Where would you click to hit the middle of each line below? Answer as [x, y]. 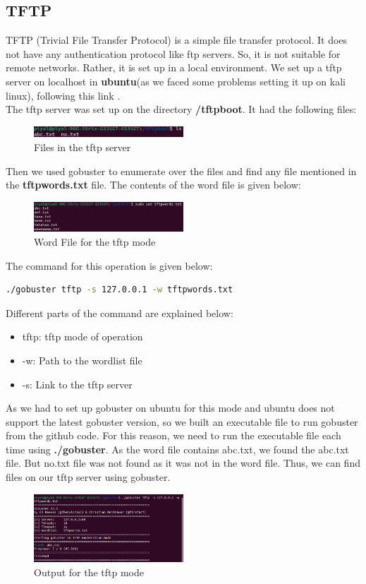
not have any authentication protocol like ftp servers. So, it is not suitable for [173, 53]
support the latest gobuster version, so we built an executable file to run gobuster [182, 421]
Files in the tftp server [83, 147]
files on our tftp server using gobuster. [88, 477]
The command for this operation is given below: [109, 265]
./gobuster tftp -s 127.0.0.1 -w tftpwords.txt [120, 290]
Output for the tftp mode [89, 572]
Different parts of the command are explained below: [120, 312]
